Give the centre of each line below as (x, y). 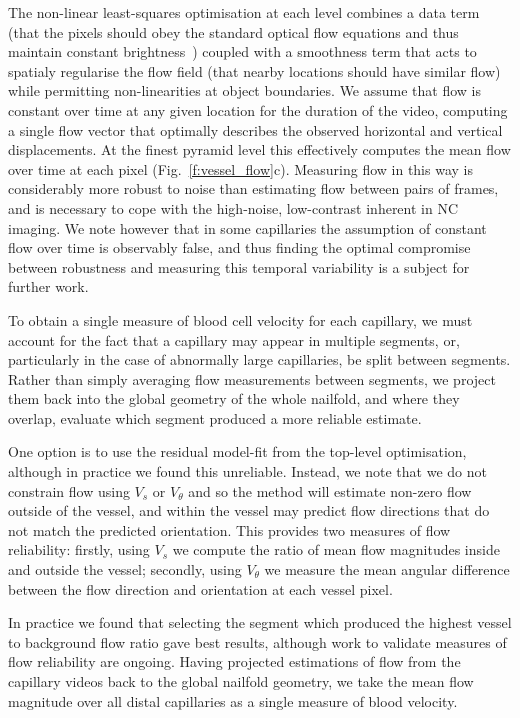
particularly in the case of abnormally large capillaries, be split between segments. (259, 359)
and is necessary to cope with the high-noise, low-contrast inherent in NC (233, 207)
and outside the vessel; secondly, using (125, 569)
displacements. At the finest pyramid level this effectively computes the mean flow (259, 149)
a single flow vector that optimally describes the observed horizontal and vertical (255, 129)
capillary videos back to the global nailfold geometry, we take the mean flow (241, 681)
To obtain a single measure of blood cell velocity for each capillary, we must (240, 319)
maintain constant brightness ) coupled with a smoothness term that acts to (242, 51)
